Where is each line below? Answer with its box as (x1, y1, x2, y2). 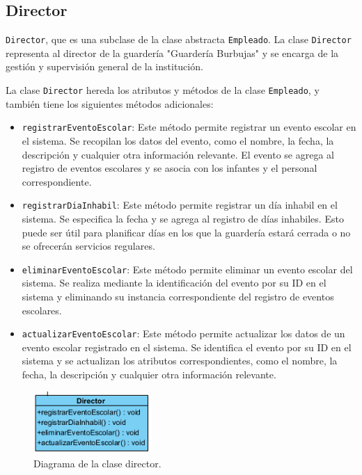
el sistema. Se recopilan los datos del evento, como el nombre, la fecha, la (22, 133, 334, 147)
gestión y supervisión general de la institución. (6, 59, 203, 74)
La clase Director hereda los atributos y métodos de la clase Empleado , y (6, 83, 320, 97)
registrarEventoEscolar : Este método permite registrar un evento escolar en (22, 120, 356, 134)
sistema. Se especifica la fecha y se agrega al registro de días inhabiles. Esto (22, 211, 344, 225)
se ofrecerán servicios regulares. (22, 239, 155, 253)
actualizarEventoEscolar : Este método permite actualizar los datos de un (22, 326, 345, 341)
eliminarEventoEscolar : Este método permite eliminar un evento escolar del (22, 261, 353, 276)
